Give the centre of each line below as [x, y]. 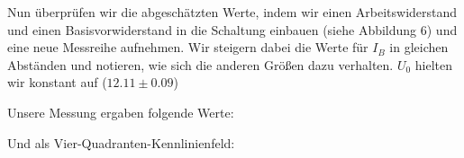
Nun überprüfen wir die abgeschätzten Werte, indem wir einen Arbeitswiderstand [232, 12]
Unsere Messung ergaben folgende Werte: [121, 112]
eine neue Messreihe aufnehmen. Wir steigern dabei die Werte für [188, 47]
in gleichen [419, 47]
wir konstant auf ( [57, 82]
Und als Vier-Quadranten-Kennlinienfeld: [121, 142]
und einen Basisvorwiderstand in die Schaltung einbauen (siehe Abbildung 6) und [232, 29]
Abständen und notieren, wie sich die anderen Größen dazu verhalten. [200, 64]
